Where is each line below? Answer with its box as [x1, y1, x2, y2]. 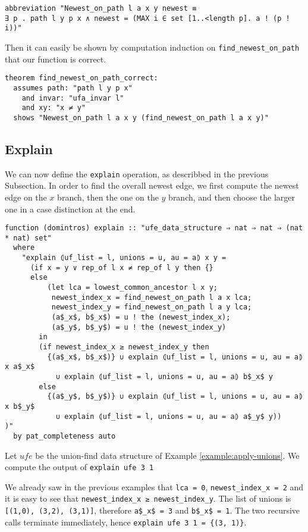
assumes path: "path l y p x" [13, 83, 133, 92]
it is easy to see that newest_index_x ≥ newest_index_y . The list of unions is [5, 492, 291, 505]
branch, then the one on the [57, 190, 159, 203]
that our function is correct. [5, 52, 106, 65]
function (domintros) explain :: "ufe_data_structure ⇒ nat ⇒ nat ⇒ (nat [5, 224, 303, 233]
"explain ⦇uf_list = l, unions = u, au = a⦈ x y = [21, 254, 227, 262]
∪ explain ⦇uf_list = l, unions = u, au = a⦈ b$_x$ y [55, 372, 274, 381]
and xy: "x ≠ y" [21, 104, 86, 112]
